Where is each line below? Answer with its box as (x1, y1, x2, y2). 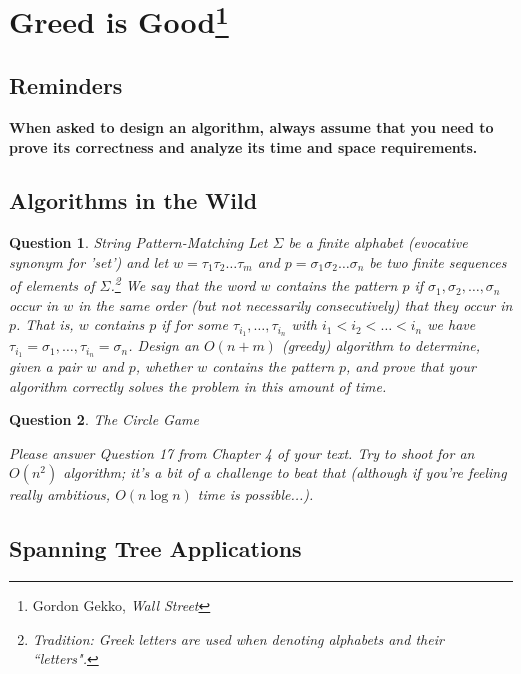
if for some (161, 314, 228, 335)
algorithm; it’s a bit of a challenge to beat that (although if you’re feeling (63, 462, 507, 483)
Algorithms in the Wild (9, 185, 258, 216)
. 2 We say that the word (110, 272, 256, 296)
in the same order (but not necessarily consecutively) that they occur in (78, 294, 513, 315)
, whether (135, 356, 193, 377)
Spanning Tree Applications (9, 533, 302, 564)
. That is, (16, 314, 74, 335)
